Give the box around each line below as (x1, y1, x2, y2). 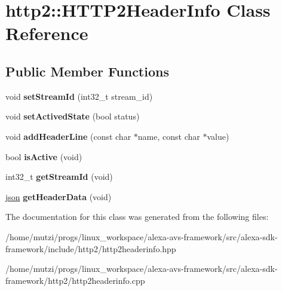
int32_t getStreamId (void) (5, 170, 113, 183)
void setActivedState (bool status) (5, 110, 140, 122)
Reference (5, 21, 88, 45)
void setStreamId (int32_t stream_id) (5, 90, 153, 102)
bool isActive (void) (5, 150, 82, 163)
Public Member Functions (5, 62, 169, 80)
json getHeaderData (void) (5, 190, 112, 203)
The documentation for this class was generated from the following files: (5, 210, 269, 223)
